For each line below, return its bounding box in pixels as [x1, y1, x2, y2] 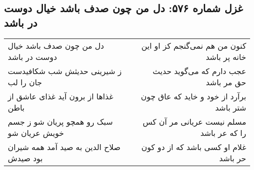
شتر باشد [215, 101, 246, 113]
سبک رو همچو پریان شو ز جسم [8, 115, 113, 127]
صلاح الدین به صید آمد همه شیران [8, 141, 121, 152]
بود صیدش [8, 152, 43, 164]
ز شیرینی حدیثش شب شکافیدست [8, 65, 122, 76]
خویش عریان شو [8, 127, 64, 138]
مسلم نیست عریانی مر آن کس [143, 115, 246, 127]
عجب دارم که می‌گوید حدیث [152, 65, 246, 76]
